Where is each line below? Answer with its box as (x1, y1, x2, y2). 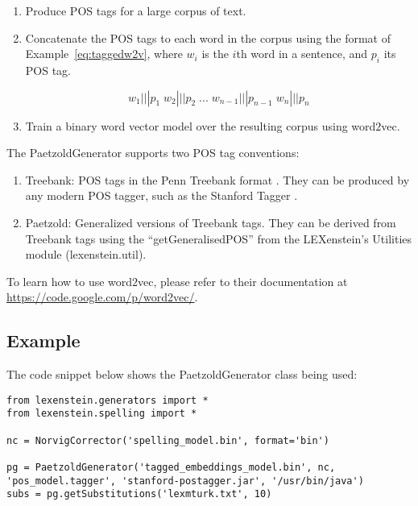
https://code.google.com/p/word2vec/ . (6, 288, 198, 305)
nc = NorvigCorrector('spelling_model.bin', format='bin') (6, 434, 329, 446)
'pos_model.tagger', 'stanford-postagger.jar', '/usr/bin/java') (6, 475, 364, 487)
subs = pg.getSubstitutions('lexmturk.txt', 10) (6, 488, 272, 500)
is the (201, 45, 229, 62)
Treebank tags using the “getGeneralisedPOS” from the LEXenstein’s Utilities (25, 230, 412, 247)
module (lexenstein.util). (25, 246, 147, 263)
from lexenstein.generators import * (6, 394, 209, 406)
